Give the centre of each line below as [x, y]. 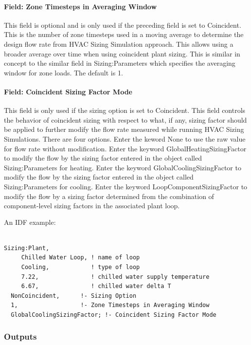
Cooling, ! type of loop [81, 267]
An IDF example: [30, 222]
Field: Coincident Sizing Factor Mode [68, 91]
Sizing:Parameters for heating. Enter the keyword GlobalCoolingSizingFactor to [123, 167]
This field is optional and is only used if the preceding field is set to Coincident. [123, 25]
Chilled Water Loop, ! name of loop [81, 258]
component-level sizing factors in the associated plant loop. [92, 206]
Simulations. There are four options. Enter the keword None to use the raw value [125, 138]
